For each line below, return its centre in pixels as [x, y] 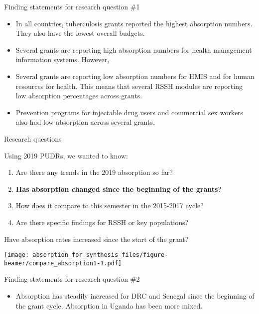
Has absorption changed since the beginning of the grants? [119, 189]
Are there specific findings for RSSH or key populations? [102, 222]
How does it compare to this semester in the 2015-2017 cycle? [110, 205]
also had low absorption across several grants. [85, 122]
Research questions [33, 138]
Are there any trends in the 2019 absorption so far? [94, 172]
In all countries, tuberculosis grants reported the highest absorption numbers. [134, 23]
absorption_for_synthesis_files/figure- [100, 255]
